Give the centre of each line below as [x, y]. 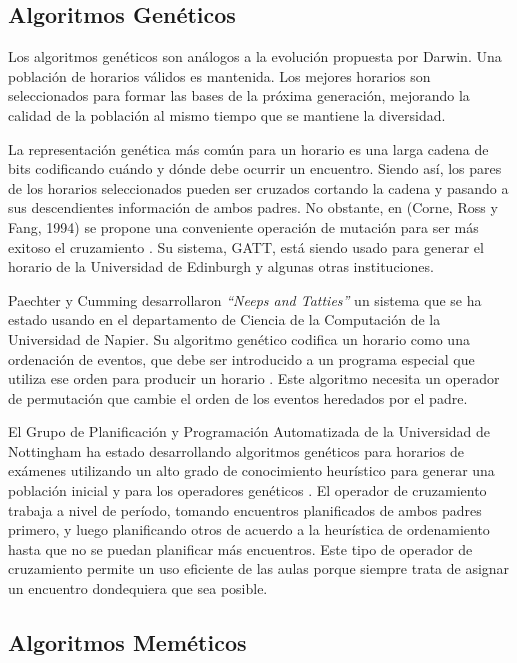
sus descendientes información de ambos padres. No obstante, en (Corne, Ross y [253, 207]
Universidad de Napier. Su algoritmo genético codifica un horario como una [239, 338]
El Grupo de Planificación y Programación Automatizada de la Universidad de [249, 431]
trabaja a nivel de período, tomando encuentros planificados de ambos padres [245, 509]
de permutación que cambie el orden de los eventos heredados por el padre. [238, 397]
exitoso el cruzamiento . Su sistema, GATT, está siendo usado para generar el [246, 246]
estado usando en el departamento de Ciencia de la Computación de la [224, 319]
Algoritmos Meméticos [127, 642]
